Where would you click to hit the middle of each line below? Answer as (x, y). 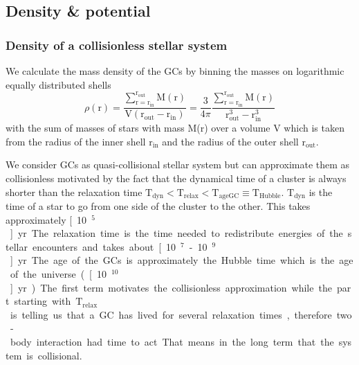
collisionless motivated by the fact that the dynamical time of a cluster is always (176, 178)
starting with (43, 301)
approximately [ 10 (46, 219)
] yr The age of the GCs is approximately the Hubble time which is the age (182, 260)
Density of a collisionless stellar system (117, 45)
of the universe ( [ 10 (58, 274)
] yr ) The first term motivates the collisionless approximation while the (171, 287)
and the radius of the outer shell (230, 141)
